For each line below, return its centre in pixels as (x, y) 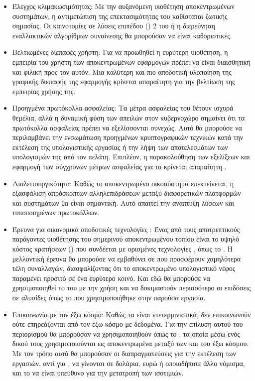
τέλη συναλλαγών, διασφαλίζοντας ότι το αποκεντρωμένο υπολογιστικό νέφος (124, 268)
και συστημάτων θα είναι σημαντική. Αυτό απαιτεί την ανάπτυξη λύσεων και (123, 202)
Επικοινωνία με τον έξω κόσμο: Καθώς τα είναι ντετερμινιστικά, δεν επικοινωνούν (131, 314)
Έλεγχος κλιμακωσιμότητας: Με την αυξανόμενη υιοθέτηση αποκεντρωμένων (123, 6)
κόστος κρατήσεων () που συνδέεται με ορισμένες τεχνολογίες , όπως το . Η (123, 249)
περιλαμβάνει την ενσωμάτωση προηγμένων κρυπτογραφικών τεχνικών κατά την (128, 137)
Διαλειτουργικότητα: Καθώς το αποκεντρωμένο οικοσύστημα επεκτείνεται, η (123, 183)
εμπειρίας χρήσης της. (44, 91)
